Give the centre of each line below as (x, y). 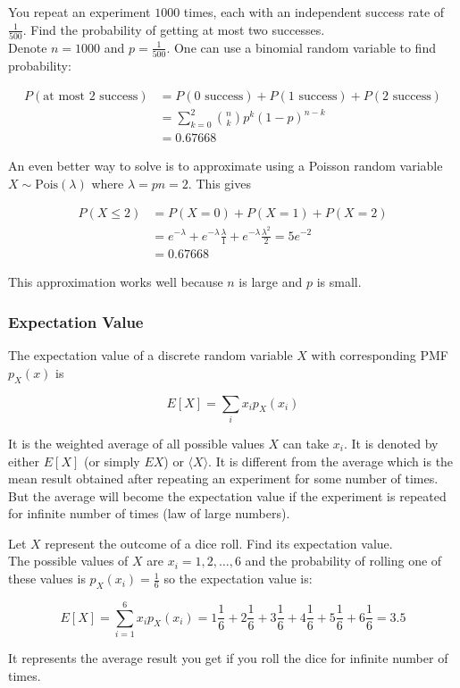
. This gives (219, 183)
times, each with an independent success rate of (314, 12)
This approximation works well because (116, 282)
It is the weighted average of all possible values (136, 443)
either (24, 461)
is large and (271, 282)
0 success (219, 96)
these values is (47, 579)
